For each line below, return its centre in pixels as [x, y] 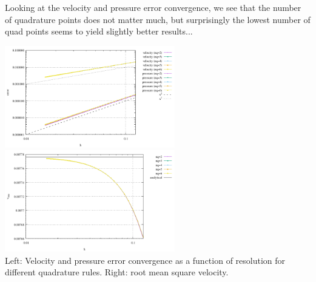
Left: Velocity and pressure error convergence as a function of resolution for [145, 260]
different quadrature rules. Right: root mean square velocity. [117, 272]
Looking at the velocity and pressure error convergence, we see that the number [153, 7]
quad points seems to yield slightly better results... [99, 31]
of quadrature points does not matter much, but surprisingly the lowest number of [158, 19]
